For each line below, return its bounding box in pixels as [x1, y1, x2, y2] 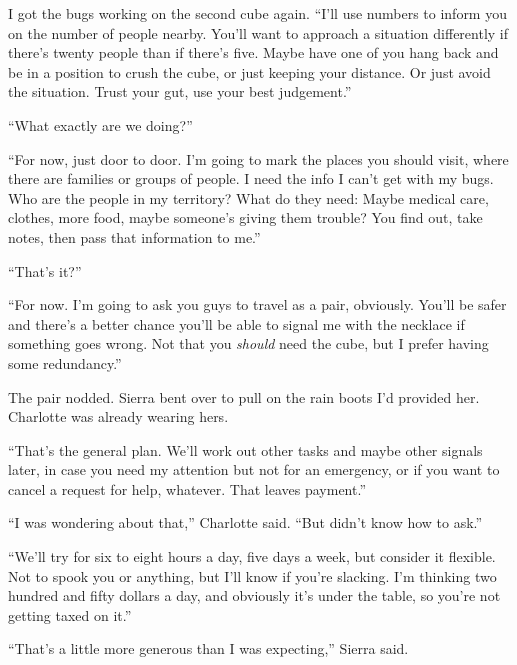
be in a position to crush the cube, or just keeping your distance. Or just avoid [8, 61, 491, 82]
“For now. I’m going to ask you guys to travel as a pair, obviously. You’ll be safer [8, 294, 507, 315]
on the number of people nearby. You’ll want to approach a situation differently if [8, 22, 509, 43]
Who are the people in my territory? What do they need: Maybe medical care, [8, 187, 489, 208]
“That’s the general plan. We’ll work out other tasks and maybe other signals [8, 439, 483, 460]
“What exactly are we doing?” [8, 114, 193, 135]
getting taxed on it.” [8, 604, 132, 625]
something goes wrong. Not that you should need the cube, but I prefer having [8, 333, 489, 354]
